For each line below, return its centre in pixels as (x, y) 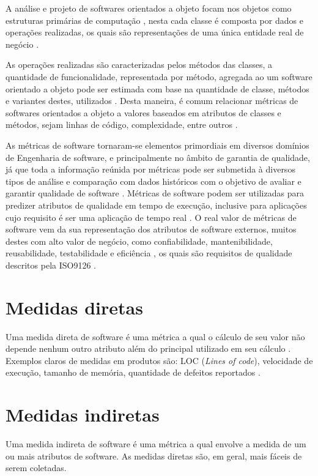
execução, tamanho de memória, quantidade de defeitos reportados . (133, 372)
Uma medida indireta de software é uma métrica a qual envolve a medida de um (156, 444)
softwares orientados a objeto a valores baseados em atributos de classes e (143, 112)
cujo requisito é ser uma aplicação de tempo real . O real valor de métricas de (151, 217)
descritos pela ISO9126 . (51, 265)
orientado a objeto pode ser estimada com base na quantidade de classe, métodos (157, 88)
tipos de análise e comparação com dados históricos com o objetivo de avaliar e (153, 181)
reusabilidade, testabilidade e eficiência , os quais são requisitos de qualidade (149, 253)
